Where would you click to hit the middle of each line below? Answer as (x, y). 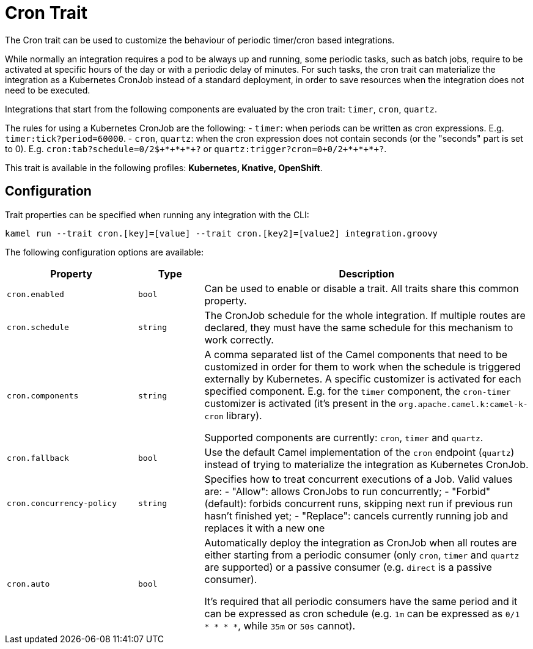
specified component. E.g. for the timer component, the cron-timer (358, 391)
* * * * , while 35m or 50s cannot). (280, 625)
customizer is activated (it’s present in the (300, 403)
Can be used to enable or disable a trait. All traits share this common (362, 288)
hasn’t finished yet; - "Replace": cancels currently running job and (356, 515)
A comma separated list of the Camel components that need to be (356, 354)
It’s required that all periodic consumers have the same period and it (361, 601)
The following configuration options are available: (105, 252)
